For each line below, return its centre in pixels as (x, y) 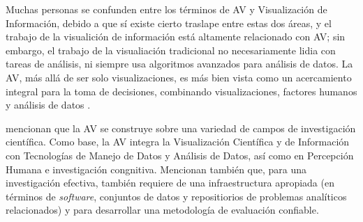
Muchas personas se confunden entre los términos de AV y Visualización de (166, 9)
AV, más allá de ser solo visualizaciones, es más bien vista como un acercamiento (179, 77)
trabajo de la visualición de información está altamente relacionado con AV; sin (176, 37)
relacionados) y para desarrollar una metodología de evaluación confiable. (162, 210)
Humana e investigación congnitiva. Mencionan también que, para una (156, 169)
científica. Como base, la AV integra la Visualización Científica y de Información (178, 142)
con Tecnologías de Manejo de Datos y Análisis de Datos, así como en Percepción (180, 155)
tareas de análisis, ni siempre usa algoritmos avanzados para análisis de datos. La (179, 64)
